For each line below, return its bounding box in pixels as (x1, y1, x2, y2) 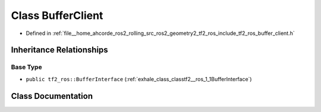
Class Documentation (11, 91, 93, 101)
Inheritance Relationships (11, 45, 108, 55)
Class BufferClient (11, 9, 103, 22)
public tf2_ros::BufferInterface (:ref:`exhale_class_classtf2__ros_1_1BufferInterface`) (26, 75, 252, 82)
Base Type (11, 63, 42, 71)
